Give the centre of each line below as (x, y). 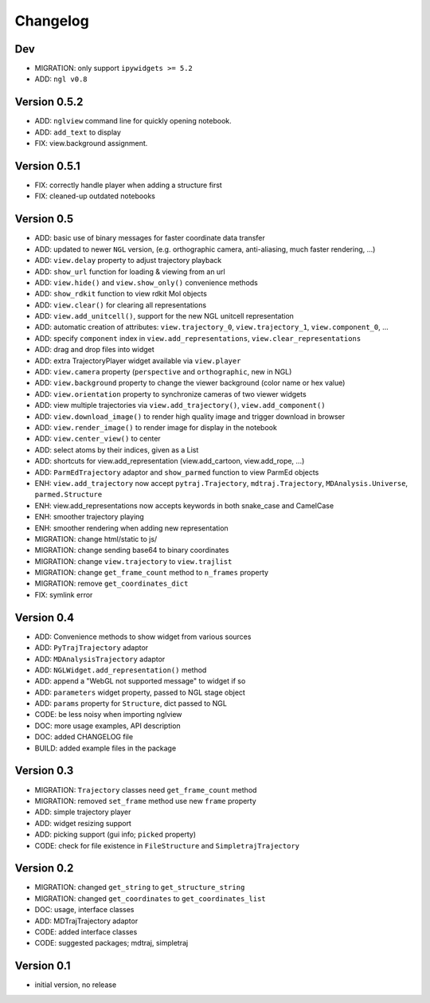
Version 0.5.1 (48, 166)
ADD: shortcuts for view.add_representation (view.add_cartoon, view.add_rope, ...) (170, 461)
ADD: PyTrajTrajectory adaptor (92, 648)
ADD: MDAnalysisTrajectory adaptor (100, 659)
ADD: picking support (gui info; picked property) (115, 835)
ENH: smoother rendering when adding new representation (131, 528)
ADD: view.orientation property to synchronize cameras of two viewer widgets (170, 394)
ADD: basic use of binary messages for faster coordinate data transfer (150, 238)
